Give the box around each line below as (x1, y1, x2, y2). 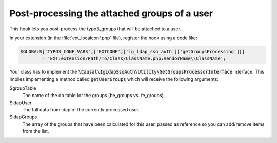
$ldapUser (9, 100, 32, 106)
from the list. (22, 128, 49, 134)
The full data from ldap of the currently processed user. (22, 107, 140, 113)
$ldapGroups (9, 114, 37, 120)
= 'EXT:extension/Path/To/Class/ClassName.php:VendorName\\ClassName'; (42, 56, 226, 61)
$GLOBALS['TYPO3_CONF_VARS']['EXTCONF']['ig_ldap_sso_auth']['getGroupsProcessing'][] (20, 49, 245, 54)
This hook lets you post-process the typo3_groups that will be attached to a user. (9, 26, 182, 32)
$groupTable (9, 85, 36, 91)
